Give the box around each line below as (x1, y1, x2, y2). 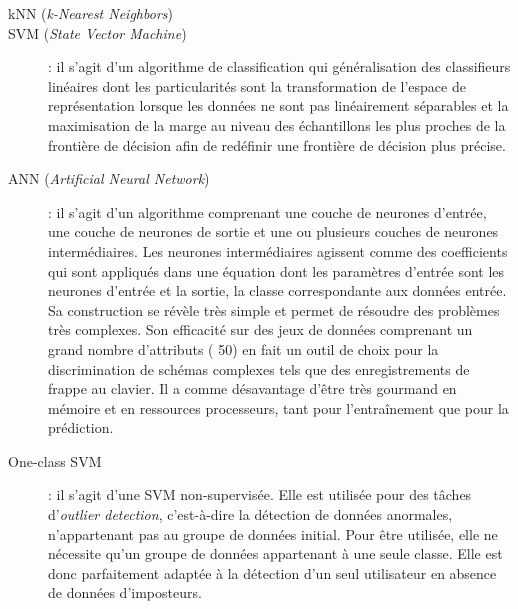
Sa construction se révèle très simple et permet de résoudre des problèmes (48, 299, 500, 320)
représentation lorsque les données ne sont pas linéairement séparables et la (48, 95, 509, 116)
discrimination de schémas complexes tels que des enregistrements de (48, 358, 470, 379)
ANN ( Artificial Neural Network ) (8, 168, 210, 189)
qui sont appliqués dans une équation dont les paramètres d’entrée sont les (48, 260, 505, 281)
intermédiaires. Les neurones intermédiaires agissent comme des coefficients (48, 240, 508, 261)
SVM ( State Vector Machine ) (8, 22, 187, 43)
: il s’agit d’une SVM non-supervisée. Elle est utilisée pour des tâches (48, 484, 472, 505)
